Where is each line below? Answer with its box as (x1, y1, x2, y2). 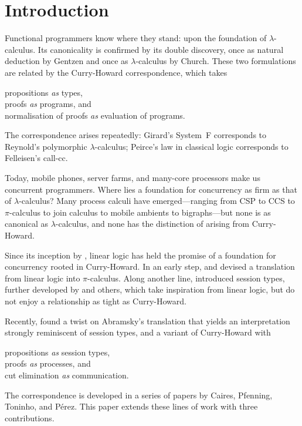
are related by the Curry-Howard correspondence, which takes (5, 66, 228, 78)
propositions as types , (5, 86, 83, 98)
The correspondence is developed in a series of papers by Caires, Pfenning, (5, 388, 273, 401)
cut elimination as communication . (5, 368, 129, 381)
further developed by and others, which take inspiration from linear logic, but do (5, 283, 295, 296)
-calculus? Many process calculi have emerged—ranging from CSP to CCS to (19, 194, 295, 207)
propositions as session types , (5, 346, 110, 358)
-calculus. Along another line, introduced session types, (87, 271, 285, 284)
